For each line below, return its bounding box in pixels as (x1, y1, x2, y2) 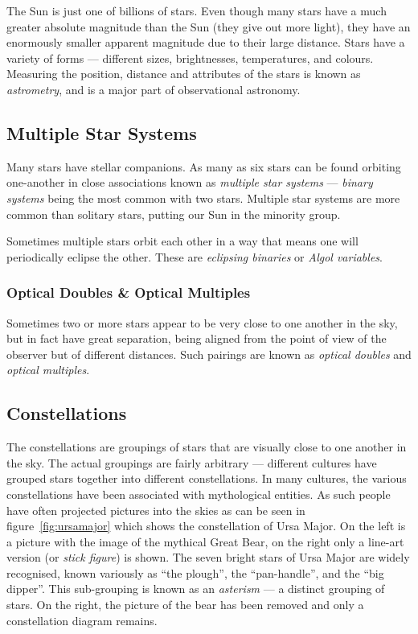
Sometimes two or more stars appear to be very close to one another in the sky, (6, 314, 398, 331)
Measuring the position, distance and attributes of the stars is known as (6, 65, 361, 82)
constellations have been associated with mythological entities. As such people (6, 485, 391, 502)
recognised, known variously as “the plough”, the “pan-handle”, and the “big (6, 564, 384, 581)
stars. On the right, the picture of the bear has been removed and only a (6, 596, 364, 613)
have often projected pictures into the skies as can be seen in (6, 501, 305, 518)
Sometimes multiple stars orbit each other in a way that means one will (6, 233, 359, 249)
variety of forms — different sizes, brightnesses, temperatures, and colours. (6, 49, 374, 66)
